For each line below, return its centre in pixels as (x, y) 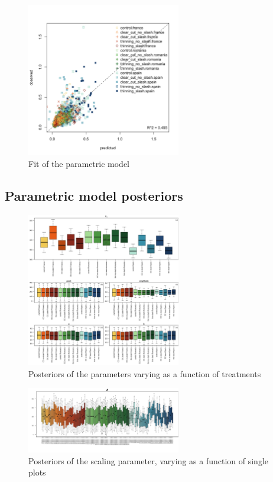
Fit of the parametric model (79, 163)
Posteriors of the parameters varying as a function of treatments (145, 373)
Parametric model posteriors (94, 195)
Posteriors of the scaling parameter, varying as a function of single (148, 460)
